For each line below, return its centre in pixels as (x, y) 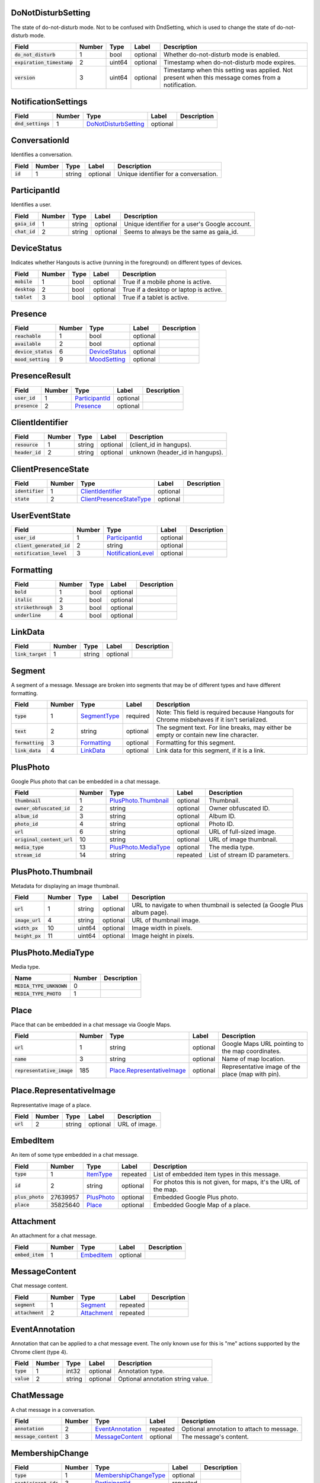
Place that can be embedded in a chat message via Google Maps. (91, 1024)
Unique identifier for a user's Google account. (188, 224)
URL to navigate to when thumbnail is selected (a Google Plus (217, 905)
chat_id (25, 232)
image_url (28, 920)
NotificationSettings (49, 102)
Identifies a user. (31, 205)
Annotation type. (141, 1371)
